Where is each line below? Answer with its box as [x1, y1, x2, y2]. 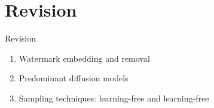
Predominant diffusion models [19, 72, 129, 84]
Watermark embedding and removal [19, 52, 150, 64]
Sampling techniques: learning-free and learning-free [19, 91, 209, 104]
